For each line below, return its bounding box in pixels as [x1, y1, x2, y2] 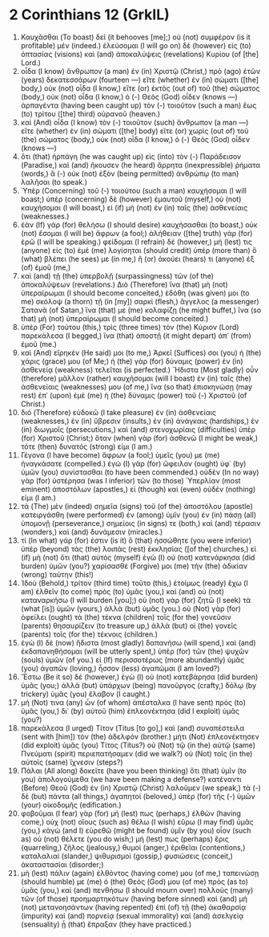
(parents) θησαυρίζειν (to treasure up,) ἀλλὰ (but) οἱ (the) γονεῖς [20, 621, 238, 630]
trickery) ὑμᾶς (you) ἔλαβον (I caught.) [20, 689, 151, 699]
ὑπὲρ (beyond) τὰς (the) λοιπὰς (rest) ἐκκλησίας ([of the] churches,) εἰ [20, 544, 257, 553]
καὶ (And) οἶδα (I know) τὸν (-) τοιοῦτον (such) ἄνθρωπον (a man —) [20, 117, 249, 127]
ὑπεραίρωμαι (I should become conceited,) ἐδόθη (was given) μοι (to [20, 287, 250, 298]
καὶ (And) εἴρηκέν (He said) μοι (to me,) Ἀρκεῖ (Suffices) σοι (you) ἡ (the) [20, 348, 262, 357]
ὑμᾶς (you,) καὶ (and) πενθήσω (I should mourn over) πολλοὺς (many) [20, 885, 254, 894]
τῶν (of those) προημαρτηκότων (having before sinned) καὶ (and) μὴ [20, 894, 247, 903]
